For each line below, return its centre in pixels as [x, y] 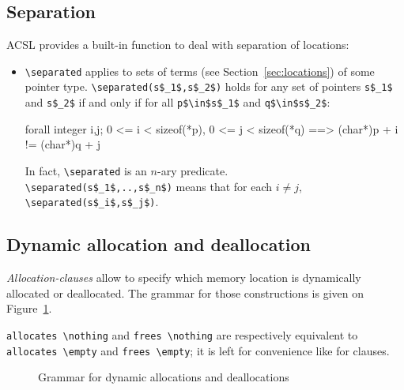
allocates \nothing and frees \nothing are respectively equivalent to [182, 334]
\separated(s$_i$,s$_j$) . [92, 202]
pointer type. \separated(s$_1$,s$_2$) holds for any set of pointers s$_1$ [209, 86]
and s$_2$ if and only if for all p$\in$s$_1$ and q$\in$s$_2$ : [177, 102]
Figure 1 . [29, 308]
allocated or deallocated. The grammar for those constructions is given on [185, 292]
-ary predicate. [193, 170]
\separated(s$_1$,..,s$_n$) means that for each [149, 186]
